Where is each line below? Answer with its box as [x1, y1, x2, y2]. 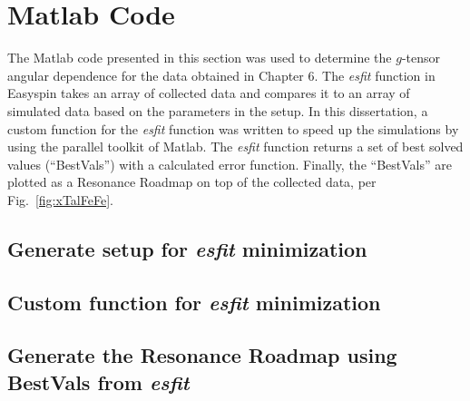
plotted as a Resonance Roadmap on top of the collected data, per [7, 172, 377, 191]
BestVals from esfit [7, 367, 190, 396]
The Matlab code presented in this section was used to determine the [7, 48, 392, 67]
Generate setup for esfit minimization [7, 234, 367, 262]
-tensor [401, 48, 441, 67]
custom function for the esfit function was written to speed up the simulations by [7, 119, 459, 138]
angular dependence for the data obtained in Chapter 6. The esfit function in [7, 65, 436, 84]
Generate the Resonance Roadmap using [7, 341, 397, 369]
